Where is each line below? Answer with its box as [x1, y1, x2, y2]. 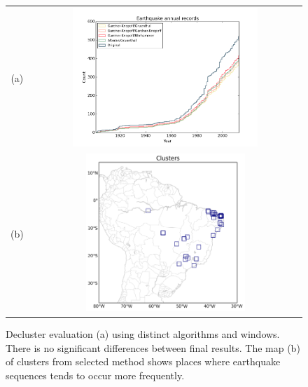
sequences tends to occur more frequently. [6, 367, 185, 382]
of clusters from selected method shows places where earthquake [6, 354, 281, 369]
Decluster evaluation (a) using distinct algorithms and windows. [6, 327, 280, 341]
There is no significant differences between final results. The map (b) [6, 340, 300, 355]
